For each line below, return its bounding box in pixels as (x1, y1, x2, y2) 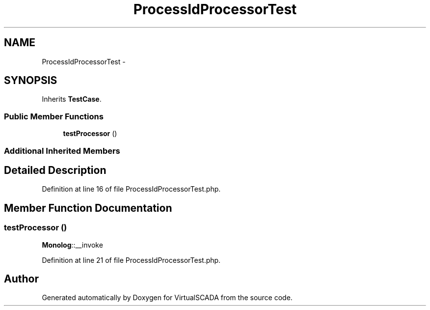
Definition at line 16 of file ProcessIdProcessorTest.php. (42, 185, 221, 194)
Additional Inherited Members (4, 145, 120, 156)
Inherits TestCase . (42, 95, 102, 104)
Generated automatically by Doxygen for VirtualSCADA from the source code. (42, 293, 293, 302)
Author (4, 273, 39, 285)
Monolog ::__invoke (42, 240, 103, 249)
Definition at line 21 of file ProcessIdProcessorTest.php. (42, 255, 221, 264)
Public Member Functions (4, 111, 104, 121)
